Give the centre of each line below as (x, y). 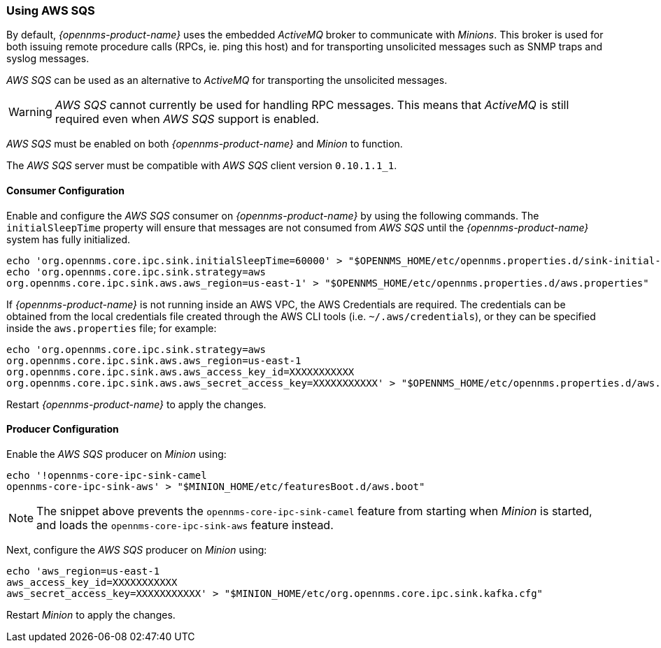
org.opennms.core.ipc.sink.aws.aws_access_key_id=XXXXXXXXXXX (180, 372)
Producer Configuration (63, 429)
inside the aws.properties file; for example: (112, 328)
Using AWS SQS (51, 10)
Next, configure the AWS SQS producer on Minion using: (137, 549)
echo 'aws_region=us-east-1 (83, 571)
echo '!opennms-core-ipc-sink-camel (107, 475)
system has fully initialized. (68, 239)
